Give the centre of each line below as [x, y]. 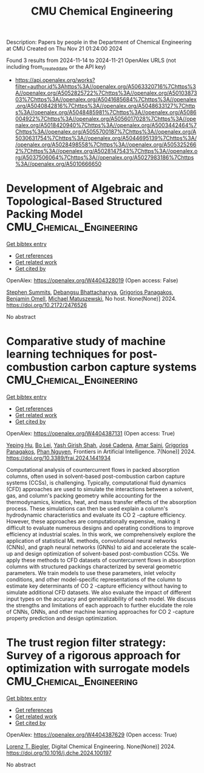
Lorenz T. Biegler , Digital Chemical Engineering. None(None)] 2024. [91, 746]
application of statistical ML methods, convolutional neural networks [92, 540]
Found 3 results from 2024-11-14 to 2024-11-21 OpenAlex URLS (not [91, 60]
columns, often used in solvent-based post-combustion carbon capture [96, 476]
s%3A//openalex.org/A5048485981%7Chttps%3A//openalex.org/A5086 [106, 112]
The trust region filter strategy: [86, 643]
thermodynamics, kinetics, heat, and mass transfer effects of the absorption [101, 502]
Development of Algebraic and [85, 189]
